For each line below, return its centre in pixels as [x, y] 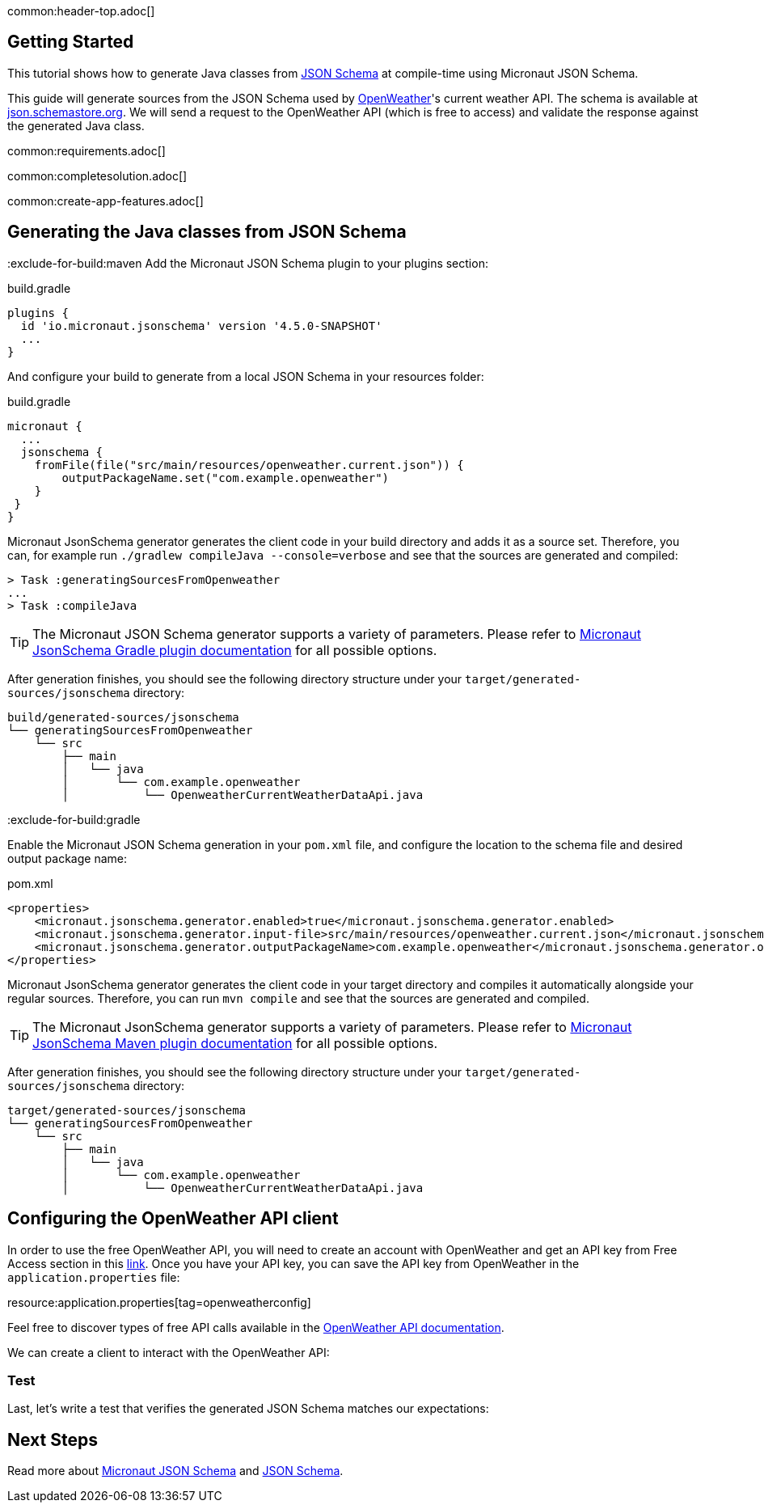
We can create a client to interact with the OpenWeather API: [169, 1352]
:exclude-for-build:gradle [74, 819]
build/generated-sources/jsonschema [123, 717]
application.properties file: [94, 1277]
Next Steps [53, 1439]
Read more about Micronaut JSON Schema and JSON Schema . [175, 1471]
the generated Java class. [76, 125]
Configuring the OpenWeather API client [173, 1219]
